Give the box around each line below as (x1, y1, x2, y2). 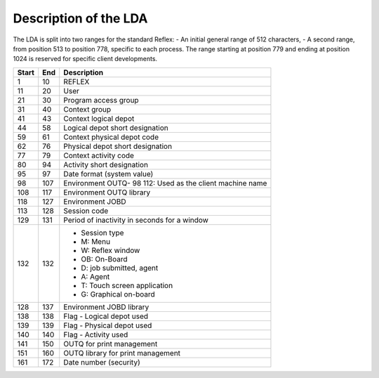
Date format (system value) (63, 169, 154, 178)
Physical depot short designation (63, 141, 172, 151)
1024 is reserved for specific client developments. (13, 55, 158, 63)
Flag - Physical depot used (63, 320, 152, 330)
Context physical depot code (63, 132, 159, 142)
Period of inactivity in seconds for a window (63, 215, 208, 225)
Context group (63, 104, 112, 114)
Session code (63, 206, 109, 216)
